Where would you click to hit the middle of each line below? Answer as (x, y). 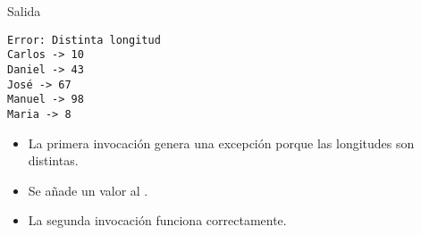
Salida (24, 11)
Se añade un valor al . (88, 190)
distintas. (53, 160)
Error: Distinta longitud (84, 40)
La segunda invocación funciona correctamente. (157, 220)
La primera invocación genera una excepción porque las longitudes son (221, 143)
